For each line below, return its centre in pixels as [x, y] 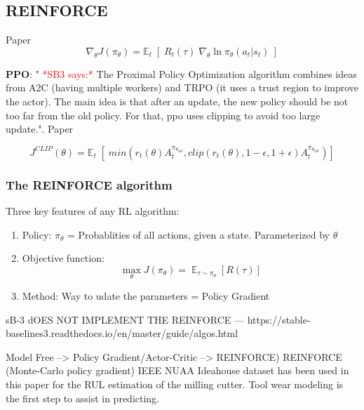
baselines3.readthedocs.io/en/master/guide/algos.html [122, 333]
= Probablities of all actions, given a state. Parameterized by [198, 234]
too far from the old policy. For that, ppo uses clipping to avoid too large [163, 115]
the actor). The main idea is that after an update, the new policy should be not [177, 101]
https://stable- [279, 319]
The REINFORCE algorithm [89, 184]
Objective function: [63, 258]
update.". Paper [40, 129]
